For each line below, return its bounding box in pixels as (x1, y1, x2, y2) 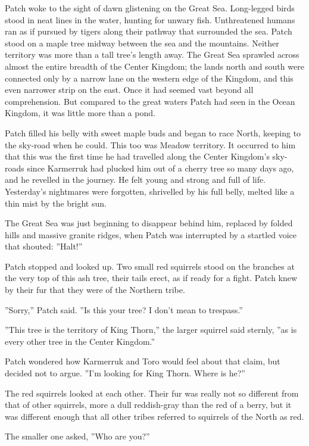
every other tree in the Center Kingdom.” (5, 335, 155, 347)
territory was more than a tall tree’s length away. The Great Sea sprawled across (5, 48, 299, 61)
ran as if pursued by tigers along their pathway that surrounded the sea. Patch (5, 25, 292, 38)
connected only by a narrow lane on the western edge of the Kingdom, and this (5, 71, 294, 84)
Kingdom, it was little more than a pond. (5, 107, 155, 119)
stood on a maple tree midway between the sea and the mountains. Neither (5, 36, 279, 49)
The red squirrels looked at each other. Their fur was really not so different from (5, 386, 299, 399)
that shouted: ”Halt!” (5, 240, 83, 252)
